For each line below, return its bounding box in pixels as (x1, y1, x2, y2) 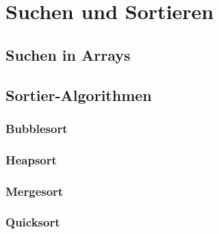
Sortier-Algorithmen (5, 84, 152, 105)
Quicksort (5, 214, 60, 231)
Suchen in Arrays (5, 44, 131, 65)
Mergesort (5, 182, 64, 199)
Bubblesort (5, 119, 68, 136)
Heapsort (5, 151, 57, 168)
